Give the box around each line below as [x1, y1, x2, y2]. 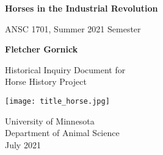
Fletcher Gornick [5, 43, 78, 56]
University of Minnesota [5, 114, 95, 127]
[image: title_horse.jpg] [5, 96, 110, 106]
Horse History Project [5, 75, 87, 88]
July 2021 [5, 138, 41, 151]
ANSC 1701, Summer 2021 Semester [5, 22, 141, 35]
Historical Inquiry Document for [5, 63, 126, 76]
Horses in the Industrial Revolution [5, 2, 158, 14]
